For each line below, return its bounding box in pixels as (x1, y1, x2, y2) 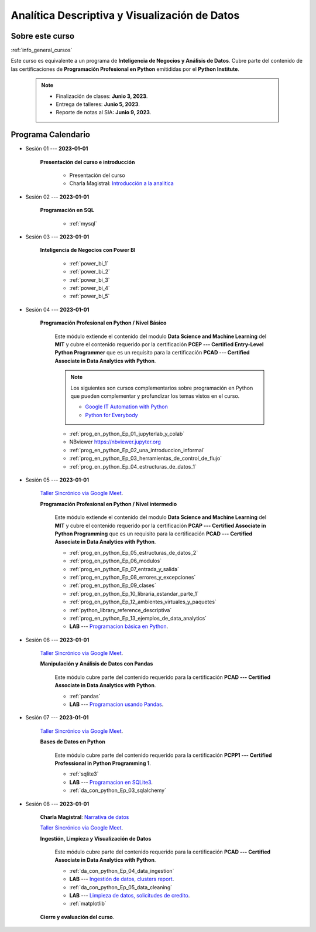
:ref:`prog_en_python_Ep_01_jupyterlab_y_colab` (69, 431, 185, 438)
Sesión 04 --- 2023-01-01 (25, 306, 90, 313)
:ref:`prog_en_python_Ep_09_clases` (69, 582, 156, 589)
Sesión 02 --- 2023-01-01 (25, 193, 90, 200)
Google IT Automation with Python (85, 403, 168, 410)
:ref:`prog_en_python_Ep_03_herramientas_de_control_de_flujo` (69, 455, 222, 462)
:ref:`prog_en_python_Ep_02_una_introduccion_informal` (69, 446, 205, 453)
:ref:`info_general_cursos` (11, 47, 73, 54)
